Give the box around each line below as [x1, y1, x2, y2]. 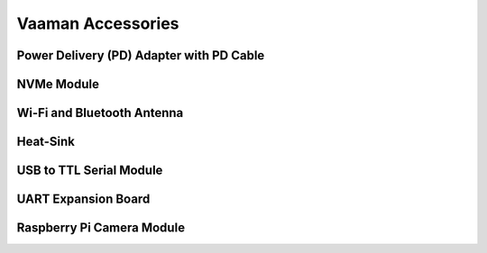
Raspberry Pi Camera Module [16, 221, 185, 236]
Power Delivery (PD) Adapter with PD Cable [16, 48, 265, 63]
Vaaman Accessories [16, 14, 179, 33]
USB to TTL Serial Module [16, 163, 163, 178]
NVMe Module [16, 77, 99, 92]
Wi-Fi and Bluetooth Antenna [16, 105, 184, 121]
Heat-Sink [16, 134, 76, 149]
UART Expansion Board [16, 192, 151, 207]
